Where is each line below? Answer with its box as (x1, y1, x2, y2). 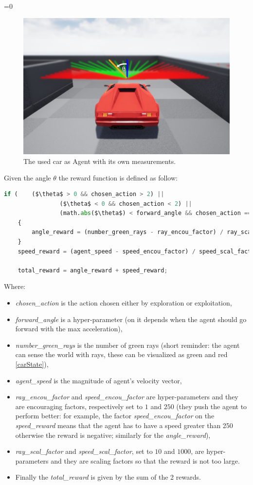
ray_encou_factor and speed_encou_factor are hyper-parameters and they (15, 392, 238, 402)
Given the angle (4, 172, 51, 182)
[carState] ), (15, 359, 49, 369)
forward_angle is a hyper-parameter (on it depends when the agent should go (15, 314, 247, 324)
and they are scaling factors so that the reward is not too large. (51, 455, 240, 466)
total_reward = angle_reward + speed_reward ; (18, 267, 168, 274)
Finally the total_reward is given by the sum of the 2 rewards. (15, 472, 201, 482)
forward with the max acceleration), (15, 323, 123, 334)
